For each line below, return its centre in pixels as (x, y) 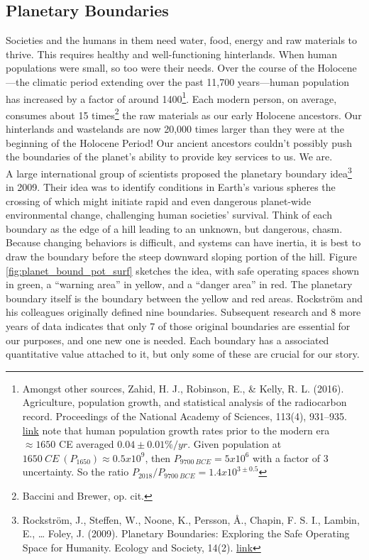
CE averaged (87, 444)
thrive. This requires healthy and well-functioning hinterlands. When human (172, 54)
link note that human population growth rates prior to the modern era (176, 430)
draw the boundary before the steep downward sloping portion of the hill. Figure (181, 257)
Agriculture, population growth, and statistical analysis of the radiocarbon (184, 402)
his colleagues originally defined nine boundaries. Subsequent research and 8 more (183, 312)
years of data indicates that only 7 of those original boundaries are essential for (178, 326)
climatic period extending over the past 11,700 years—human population (191, 81)
